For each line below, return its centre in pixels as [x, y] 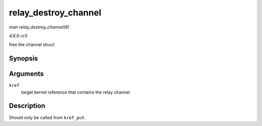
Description [27, 106]
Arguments [26, 74]
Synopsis [24, 59]
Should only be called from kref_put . [47, 117]
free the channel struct [32, 45]
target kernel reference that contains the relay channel [75, 92]
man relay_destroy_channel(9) [39, 27]
